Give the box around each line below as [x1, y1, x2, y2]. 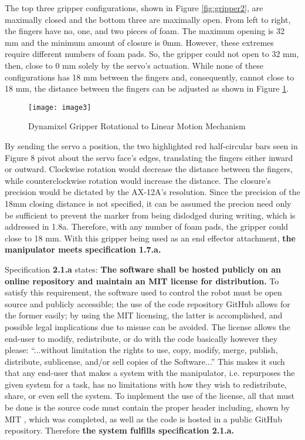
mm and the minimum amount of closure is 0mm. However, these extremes [5, 36, 274, 48]
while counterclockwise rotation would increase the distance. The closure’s [5, 174, 271, 186]
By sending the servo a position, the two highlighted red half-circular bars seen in [5, 140, 298, 152]
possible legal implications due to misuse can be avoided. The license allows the [5, 320, 290, 332]
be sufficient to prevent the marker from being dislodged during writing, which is [5, 209, 296, 221]
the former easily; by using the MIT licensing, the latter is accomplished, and [5, 309, 283, 321]
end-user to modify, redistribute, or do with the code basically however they [5, 332, 278, 344]
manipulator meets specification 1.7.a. [5, 243, 161, 256]
